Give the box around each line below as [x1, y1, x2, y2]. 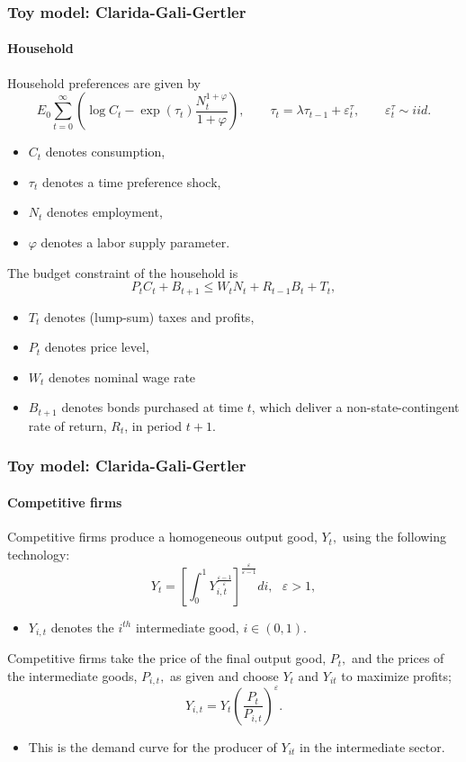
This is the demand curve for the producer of [28, 737, 277, 756]
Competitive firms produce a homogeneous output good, [7, 527, 318, 546]
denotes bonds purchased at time [61, 398, 244, 417]
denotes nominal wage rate [49, 367, 196, 386]
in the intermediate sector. [300, 737, 445, 756]
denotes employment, [47, 202, 163, 221]
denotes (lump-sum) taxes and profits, [43, 307, 255, 326]
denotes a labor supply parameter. [40, 233, 230, 252]
